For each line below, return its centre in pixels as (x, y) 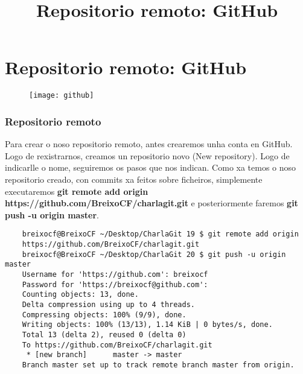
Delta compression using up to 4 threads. (108, 304)
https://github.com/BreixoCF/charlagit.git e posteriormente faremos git (151, 203)
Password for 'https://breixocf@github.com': (115, 284)
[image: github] (62, 96)
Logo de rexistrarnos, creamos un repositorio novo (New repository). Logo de (147, 155)
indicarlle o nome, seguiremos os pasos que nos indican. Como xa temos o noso (151, 167)
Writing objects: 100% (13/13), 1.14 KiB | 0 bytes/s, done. (147, 325)
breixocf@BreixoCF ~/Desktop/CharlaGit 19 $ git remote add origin (160, 234)
